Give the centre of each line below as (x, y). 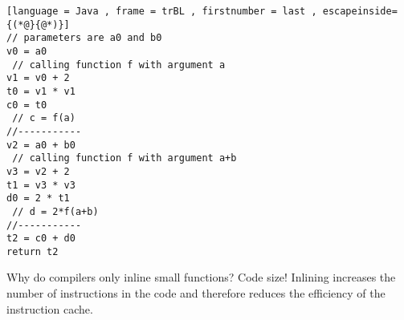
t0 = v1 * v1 (41, 91)
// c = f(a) (44, 118)
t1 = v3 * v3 (41, 185)
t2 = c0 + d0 (41, 239)
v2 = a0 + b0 (41, 145)
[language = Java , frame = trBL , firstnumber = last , (162, 11)
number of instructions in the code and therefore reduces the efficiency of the (196, 293)
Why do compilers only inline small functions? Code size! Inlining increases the (201, 277)
